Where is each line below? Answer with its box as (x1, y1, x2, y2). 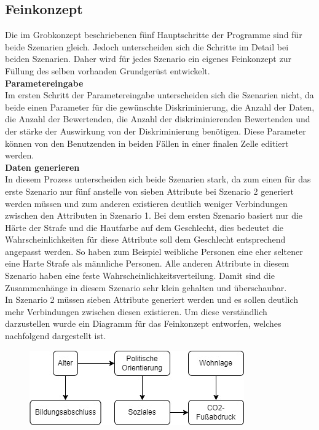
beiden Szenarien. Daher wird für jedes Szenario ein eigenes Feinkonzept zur (5, 52, 291, 65)
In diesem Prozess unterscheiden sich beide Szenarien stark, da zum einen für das (5, 173, 311, 186)
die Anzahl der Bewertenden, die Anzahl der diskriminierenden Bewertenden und (5, 112, 310, 125)
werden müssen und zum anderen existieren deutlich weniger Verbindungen (5, 197, 288, 209)
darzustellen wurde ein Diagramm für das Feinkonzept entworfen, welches (5, 317, 282, 330)
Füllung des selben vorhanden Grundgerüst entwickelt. (5, 64, 210, 77)
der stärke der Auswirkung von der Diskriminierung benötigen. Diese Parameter (5, 124, 306, 137)
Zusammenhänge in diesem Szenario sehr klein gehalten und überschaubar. (5, 281, 287, 294)
